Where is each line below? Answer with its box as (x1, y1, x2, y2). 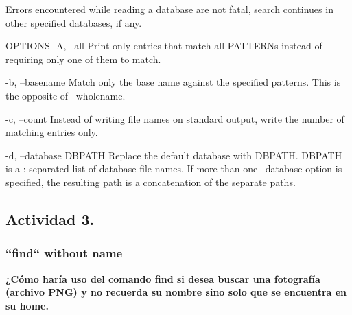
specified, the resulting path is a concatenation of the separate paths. (5, 174, 296, 189)
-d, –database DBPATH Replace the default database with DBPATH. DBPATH (5, 148, 342, 162)
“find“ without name (5, 244, 123, 261)
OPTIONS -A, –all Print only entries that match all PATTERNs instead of (5, 38, 322, 53)
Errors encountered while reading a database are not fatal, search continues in (5, 2, 333, 16)
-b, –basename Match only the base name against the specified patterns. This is (5, 75, 341, 89)
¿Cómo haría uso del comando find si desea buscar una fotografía (5, 271, 320, 285)
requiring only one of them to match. (5, 51, 161, 66)
